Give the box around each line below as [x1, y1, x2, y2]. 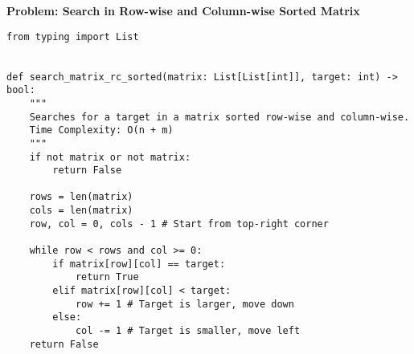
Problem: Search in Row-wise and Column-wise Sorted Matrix [6, 2, 360, 18]
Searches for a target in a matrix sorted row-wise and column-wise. [29, 111, 410, 123]
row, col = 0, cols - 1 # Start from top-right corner [29, 218, 329, 230]
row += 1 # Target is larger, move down [75, 298, 294, 310]
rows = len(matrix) [29, 191, 133, 203]
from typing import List [6, 31, 139, 43]
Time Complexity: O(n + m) [29, 124, 174, 136]
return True [75, 271, 139, 283]
